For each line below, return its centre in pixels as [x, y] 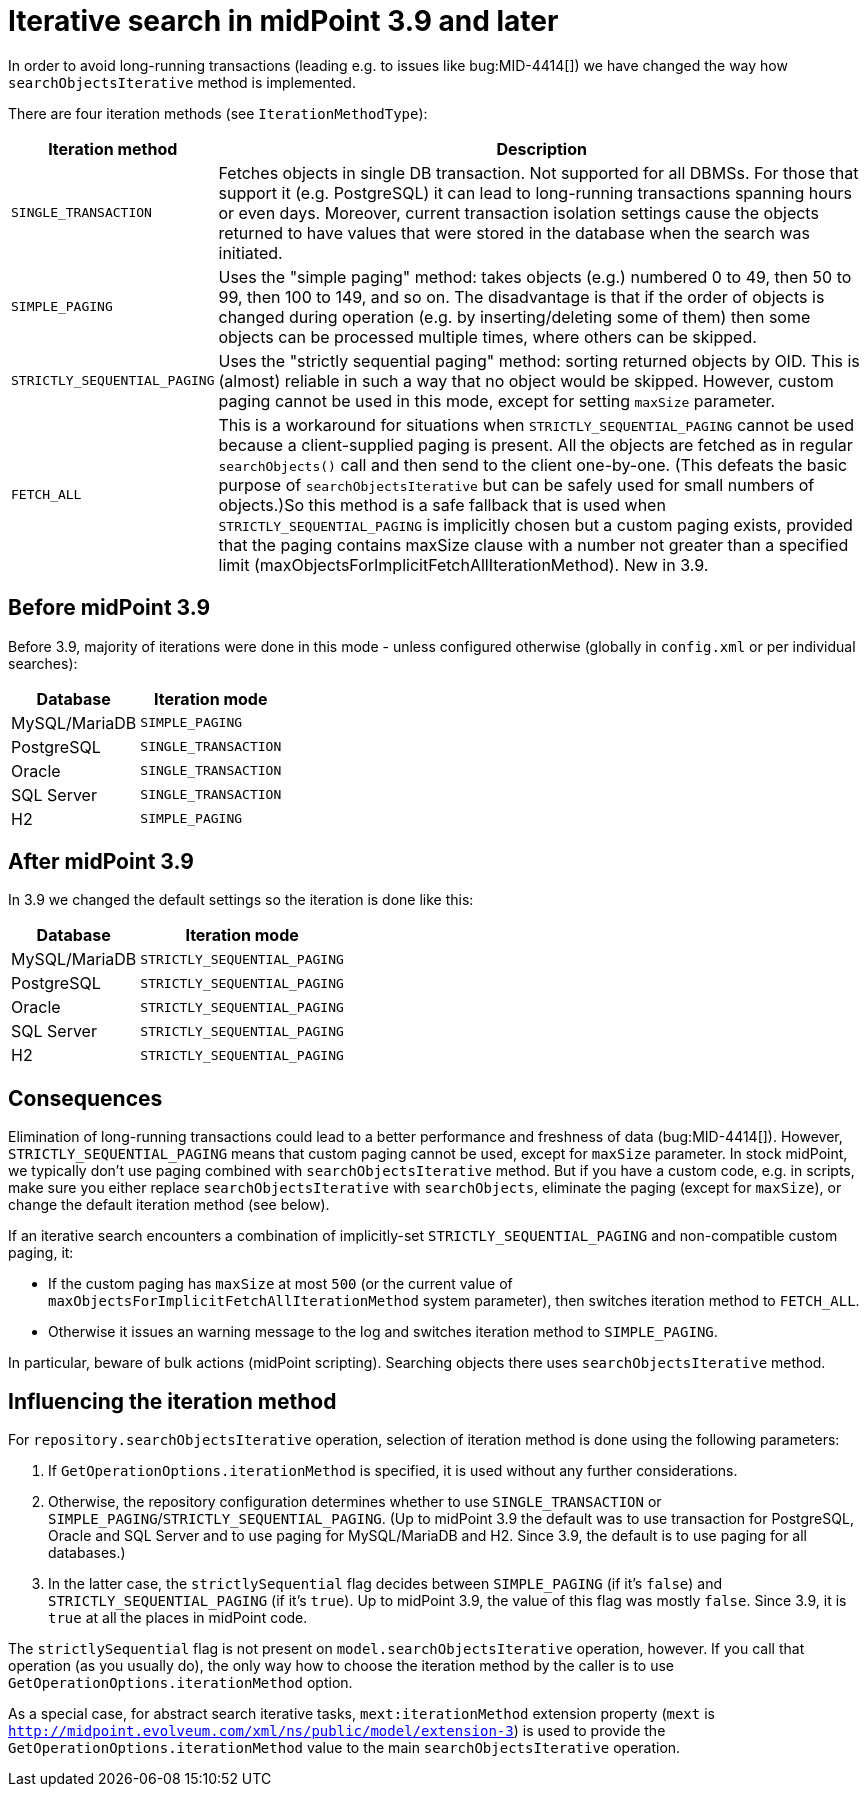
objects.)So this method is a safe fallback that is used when [442, 504]
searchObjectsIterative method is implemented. [182, 82]
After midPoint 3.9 [101, 862]
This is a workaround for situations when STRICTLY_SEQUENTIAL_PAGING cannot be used [536, 424]
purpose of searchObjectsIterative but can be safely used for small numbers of [516, 484]
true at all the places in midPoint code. [178, 1618]
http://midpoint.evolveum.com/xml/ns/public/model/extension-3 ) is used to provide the [337, 1731]
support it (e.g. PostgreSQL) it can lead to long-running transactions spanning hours [535, 192]
